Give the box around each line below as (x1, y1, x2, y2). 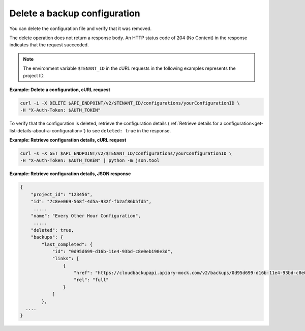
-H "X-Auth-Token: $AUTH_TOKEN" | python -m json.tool (20, 158, 160, 163)
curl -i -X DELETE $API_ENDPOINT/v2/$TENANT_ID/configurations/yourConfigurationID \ (20, 100, 240, 106)
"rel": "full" (74, 277, 109, 283)
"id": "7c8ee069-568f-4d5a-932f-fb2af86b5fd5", (30, 199, 152, 205)
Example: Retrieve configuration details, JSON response (9, 171, 131, 177)
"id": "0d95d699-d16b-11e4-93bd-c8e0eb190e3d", (52, 249, 173, 254)
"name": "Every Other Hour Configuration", (30, 213, 141, 218)
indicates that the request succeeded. (9, 42, 89, 48)
